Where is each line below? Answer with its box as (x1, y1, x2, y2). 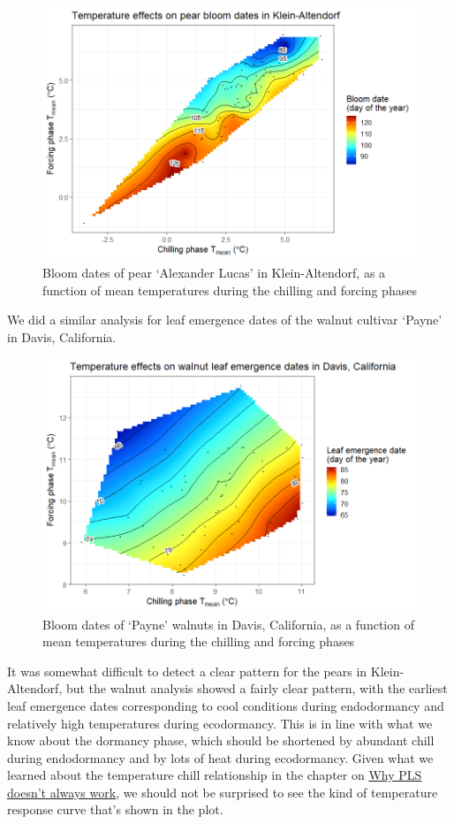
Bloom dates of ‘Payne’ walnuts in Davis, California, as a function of (42, 614, 414, 633)
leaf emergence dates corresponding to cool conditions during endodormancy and (7, 696, 444, 714)
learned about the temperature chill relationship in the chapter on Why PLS (7, 766, 422, 784)
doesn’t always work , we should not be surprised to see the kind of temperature (7, 782, 438, 801)
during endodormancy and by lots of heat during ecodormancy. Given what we (7, 748, 434, 767)
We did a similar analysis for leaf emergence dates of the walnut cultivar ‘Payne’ (7, 310, 443, 329)
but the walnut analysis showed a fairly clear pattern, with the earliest (65, 679, 448, 698)
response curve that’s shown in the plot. (7, 800, 223, 819)
